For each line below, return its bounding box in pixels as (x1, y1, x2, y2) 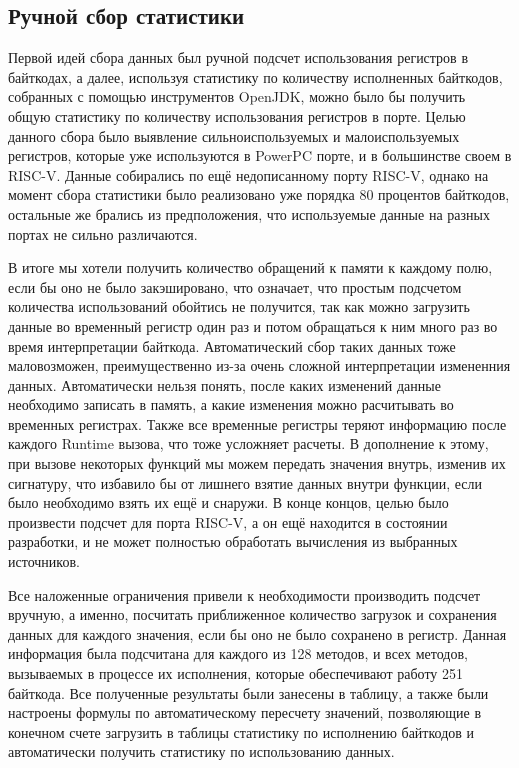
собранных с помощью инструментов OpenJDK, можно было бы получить (8, 86, 466, 107)
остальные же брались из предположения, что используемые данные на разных (8, 203, 490, 224)
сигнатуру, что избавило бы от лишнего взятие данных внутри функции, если (8, 472, 482, 493)
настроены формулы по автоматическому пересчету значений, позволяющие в (8, 702, 482, 723)
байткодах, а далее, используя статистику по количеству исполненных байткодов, (8, 66, 503, 87)
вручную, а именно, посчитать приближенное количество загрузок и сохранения (8, 604, 497, 625)
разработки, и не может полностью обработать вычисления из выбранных (8, 531, 458, 552)
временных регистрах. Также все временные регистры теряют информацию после (8, 413, 507, 434)
